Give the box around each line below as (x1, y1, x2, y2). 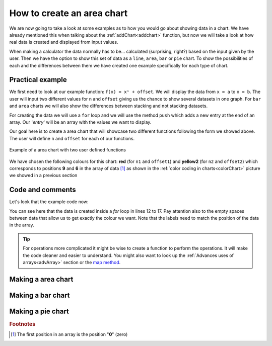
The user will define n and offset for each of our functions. (9, 135, 135, 141)
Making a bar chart (9, 291, 70, 299)
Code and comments (9, 186, 77, 194)
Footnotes (9, 320, 36, 327)
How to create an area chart (9, 8, 128, 19)
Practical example (9, 75, 67, 84)
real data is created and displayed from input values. (9, 39, 118, 45)
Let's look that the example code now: (9, 199, 89, 205)
